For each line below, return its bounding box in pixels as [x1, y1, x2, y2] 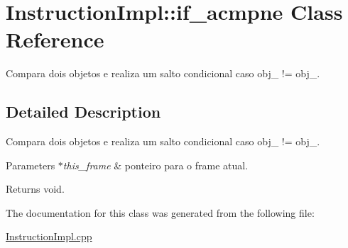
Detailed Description [6, 101, 161, 123]
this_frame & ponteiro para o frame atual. [62, 157, 249, 172]
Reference [6, 25, 104, 54]
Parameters [6, 157, 55, 172]
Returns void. [6, 181, 65, 196]
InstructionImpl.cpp [6, 229, 92, 244]
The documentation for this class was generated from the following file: [6, 205, 315, 220]
